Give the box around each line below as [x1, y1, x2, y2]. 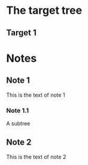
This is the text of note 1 [6, 91, 65, 98]
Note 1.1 [6, 106, 29, 115]
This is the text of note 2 [6, 153, 66, 160]
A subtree [6, 119, 31, 127]
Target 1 [6, 28, 37, 38]
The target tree [6, 4, 83, 17]
